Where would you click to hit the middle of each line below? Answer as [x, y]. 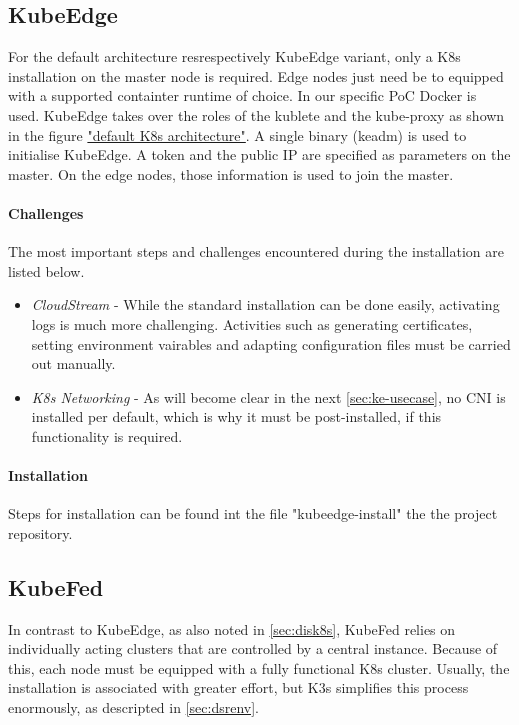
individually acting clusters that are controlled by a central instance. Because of [253, 648]
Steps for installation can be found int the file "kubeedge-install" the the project [253, 513]
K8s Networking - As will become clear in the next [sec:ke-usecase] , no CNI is [268, 396]
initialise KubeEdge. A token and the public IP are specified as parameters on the [259, 154]
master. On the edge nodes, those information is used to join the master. [231, 173]
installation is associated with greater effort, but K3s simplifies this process [238, 687]
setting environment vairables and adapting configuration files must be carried [271, 343]
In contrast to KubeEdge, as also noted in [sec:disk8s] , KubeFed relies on [232, 628]
